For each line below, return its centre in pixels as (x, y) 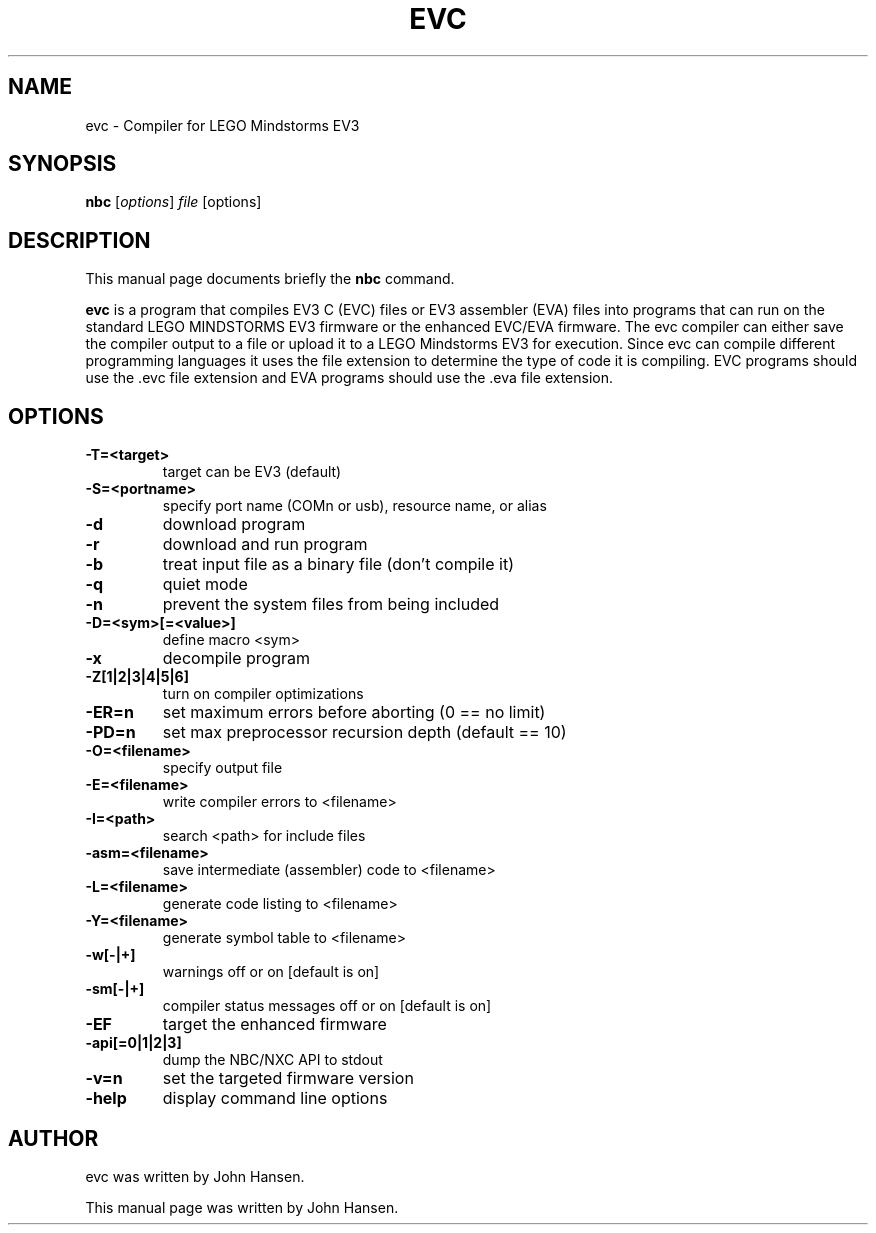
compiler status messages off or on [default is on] (327, 1006)
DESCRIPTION (79, 240)
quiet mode (205, 584)
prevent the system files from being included (331, 604)
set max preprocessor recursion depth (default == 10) (364, 732)
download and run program (265, 544)
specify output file (222, 768)
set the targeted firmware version (288, 1078)
